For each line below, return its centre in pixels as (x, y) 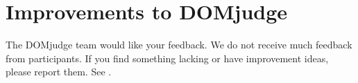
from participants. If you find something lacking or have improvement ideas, (167, 58)
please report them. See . (59, 72)
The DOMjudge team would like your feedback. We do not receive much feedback (179, 45)
